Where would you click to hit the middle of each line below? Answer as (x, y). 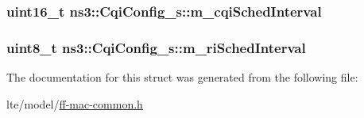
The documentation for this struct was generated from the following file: (182, 77)
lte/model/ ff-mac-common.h (75, 103)
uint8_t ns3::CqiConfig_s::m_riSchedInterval (156, 47)
